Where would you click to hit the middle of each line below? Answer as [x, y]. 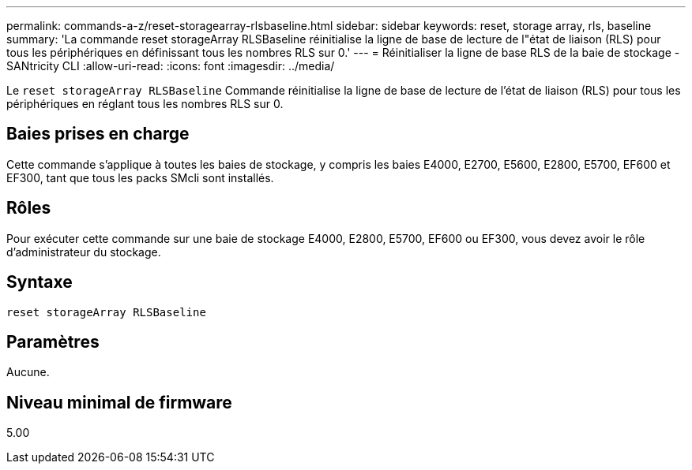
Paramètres [53, 341]
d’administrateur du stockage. [84, 252]
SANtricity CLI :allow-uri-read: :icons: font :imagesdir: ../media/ [171, 66]
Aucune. [28, 372]
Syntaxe [39, 282]
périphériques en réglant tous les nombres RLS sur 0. [145, 104]
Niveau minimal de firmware [119, 402]
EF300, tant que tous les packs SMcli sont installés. [140, 177]
